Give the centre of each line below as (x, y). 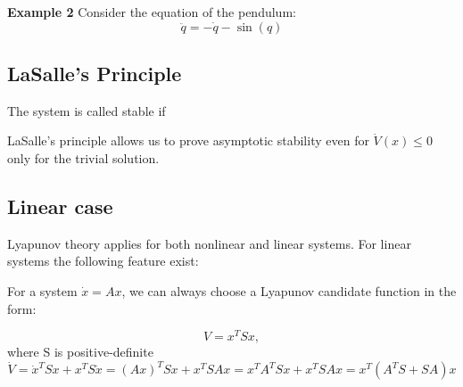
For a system (42, 290)
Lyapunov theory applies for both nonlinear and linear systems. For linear (209, 243)
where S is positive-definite (80, 352)
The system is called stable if (87, 110)
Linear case (60, 206)
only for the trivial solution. (83, 157)
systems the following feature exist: (103, 261)
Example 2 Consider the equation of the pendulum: (152, 12)
